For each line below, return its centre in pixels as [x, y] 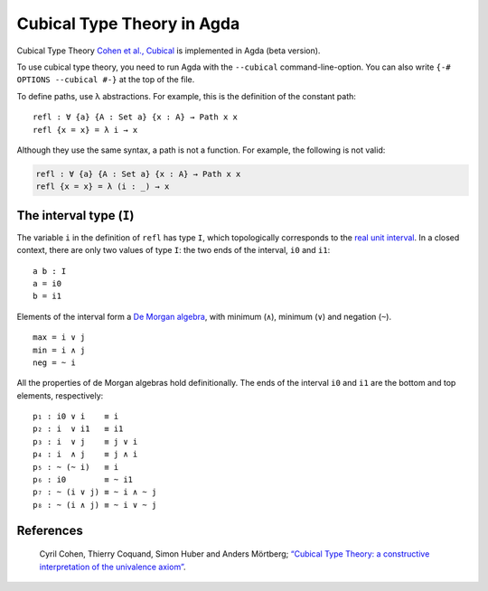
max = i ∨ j [59, 338]
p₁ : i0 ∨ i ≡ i [76, 417]
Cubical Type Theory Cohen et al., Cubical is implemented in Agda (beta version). [169, 51]
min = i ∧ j [59, 350]
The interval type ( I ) [75, 216]
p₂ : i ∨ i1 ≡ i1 [78, 429]
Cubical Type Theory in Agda [128, 23]
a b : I [50, 271]
